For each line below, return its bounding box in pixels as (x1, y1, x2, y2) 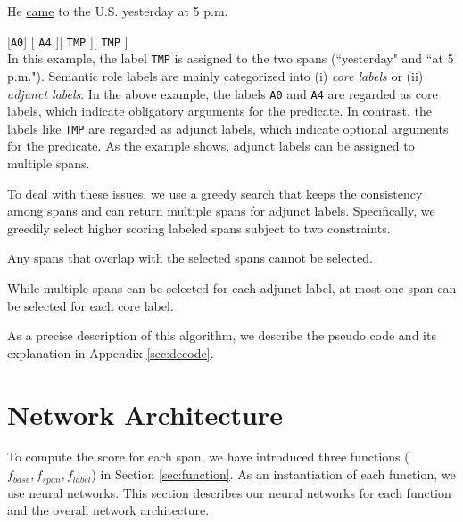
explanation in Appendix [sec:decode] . (7, 343, 214, 362)
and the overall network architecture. (7, 501, 210, 519)
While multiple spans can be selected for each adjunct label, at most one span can (7, 278, 457, 297)
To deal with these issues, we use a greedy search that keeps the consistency (7, 184, 423, 202)
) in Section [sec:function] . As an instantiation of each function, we (91, 465, 456, 484)
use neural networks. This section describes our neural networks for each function (7, 483, 451, 502)
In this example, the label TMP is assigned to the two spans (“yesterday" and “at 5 (7, 49, 454, 68)
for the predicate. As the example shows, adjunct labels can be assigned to (7, 136, 415, 155)
